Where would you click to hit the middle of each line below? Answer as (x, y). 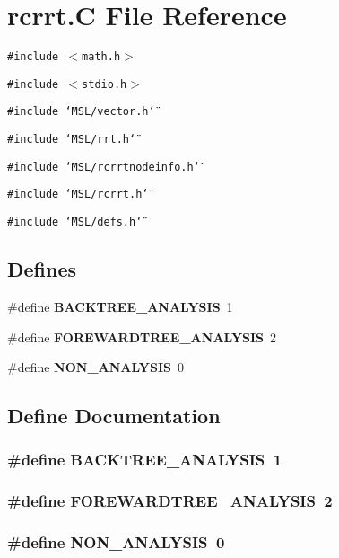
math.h (101, 57)
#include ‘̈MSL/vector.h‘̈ (81, 112)
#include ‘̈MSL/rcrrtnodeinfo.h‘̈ (104, 167)
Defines (42, 269)
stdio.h (104, 84)
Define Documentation (114, 416)
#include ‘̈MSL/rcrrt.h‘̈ (78, 195)
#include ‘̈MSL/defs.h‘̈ (75, 222)
